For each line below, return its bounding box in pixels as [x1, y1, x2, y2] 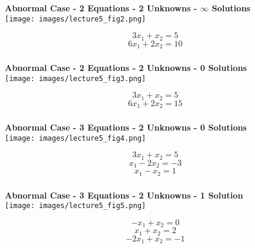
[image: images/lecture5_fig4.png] [5, 134, 146, 142]
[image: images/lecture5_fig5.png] [5, 201, 146, 210]
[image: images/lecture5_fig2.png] [5, 14, 146, 23]
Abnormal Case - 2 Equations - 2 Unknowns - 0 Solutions [5, 61, 247, 73]
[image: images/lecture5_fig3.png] [5, 74, 146, 83]
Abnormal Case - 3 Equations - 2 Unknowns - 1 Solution [5, 188, 243, 201]
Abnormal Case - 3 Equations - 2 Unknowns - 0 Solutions [5, 121, 247, 134]
